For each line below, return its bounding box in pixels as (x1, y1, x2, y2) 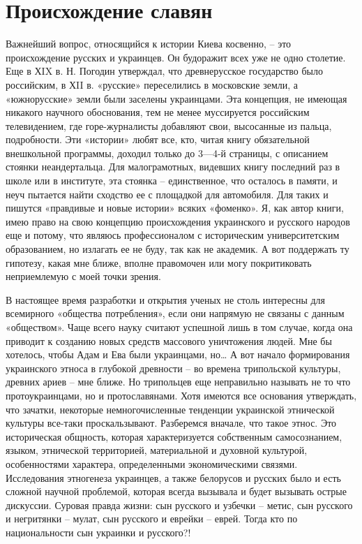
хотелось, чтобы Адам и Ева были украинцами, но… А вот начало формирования (6, 347, 350, 362)
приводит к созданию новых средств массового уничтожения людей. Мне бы (6, 333, 332, 348)
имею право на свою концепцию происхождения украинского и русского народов (6, 214, 350, 228)
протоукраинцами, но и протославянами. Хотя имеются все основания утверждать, (6, 388, 357, 402)
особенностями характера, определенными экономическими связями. (6, 456, 298, 471)
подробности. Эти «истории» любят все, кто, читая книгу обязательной (6, 132, 310, 147)
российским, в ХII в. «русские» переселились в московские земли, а (6, 77, 299, 91)
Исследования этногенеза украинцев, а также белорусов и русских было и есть (6, 470, 341, 485)
